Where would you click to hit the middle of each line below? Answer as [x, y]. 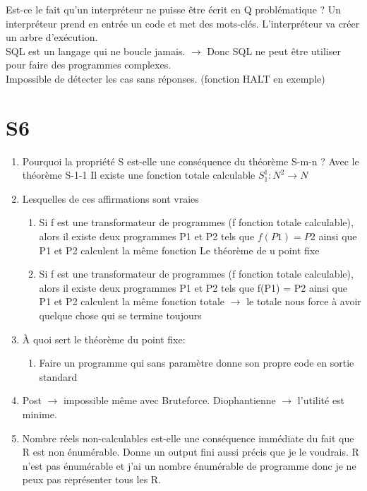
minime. [40, 414]
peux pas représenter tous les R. [92, 479]
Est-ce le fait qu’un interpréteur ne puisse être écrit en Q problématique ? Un [174, 9]
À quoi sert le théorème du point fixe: [104, 339]
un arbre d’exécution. [52, 37]
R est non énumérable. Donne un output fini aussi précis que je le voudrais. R [191, 452]
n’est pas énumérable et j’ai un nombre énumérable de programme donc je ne [189, 465]
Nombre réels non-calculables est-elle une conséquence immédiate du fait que [188, 438]
